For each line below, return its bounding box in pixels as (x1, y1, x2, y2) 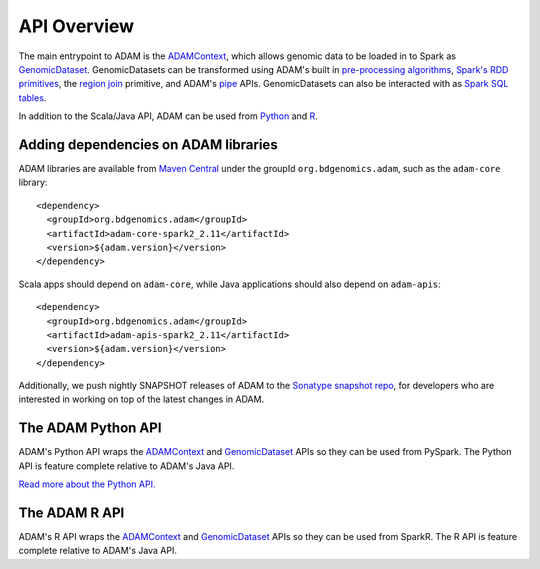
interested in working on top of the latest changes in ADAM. (18, 393, 265, 405)
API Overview (18, 15, 135, 37)
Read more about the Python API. (18, 478, 156, 490)
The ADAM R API (18, 504, 125, 521)
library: (18, 176, 48, 189)
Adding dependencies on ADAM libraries (18, 136, 279, 153)
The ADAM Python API (18, 420, 162, 437)
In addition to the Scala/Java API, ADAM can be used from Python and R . (18, 110, 319, 122)
